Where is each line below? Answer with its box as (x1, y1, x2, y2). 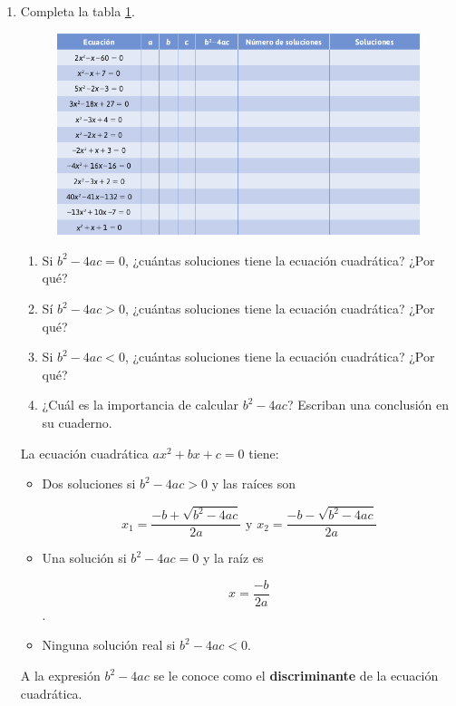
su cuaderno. (42, 413, 112, 432)
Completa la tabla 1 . (20, 2, 135, 20)
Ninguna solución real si (42, 635, 176, 654)
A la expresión (20, 666, 101, 685)
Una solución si (42, 548, 127, 567)
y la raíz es (202, 548, 264, 567)
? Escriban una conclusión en (286, 395, 450, 414)
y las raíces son (211, 474, 296, 493)
